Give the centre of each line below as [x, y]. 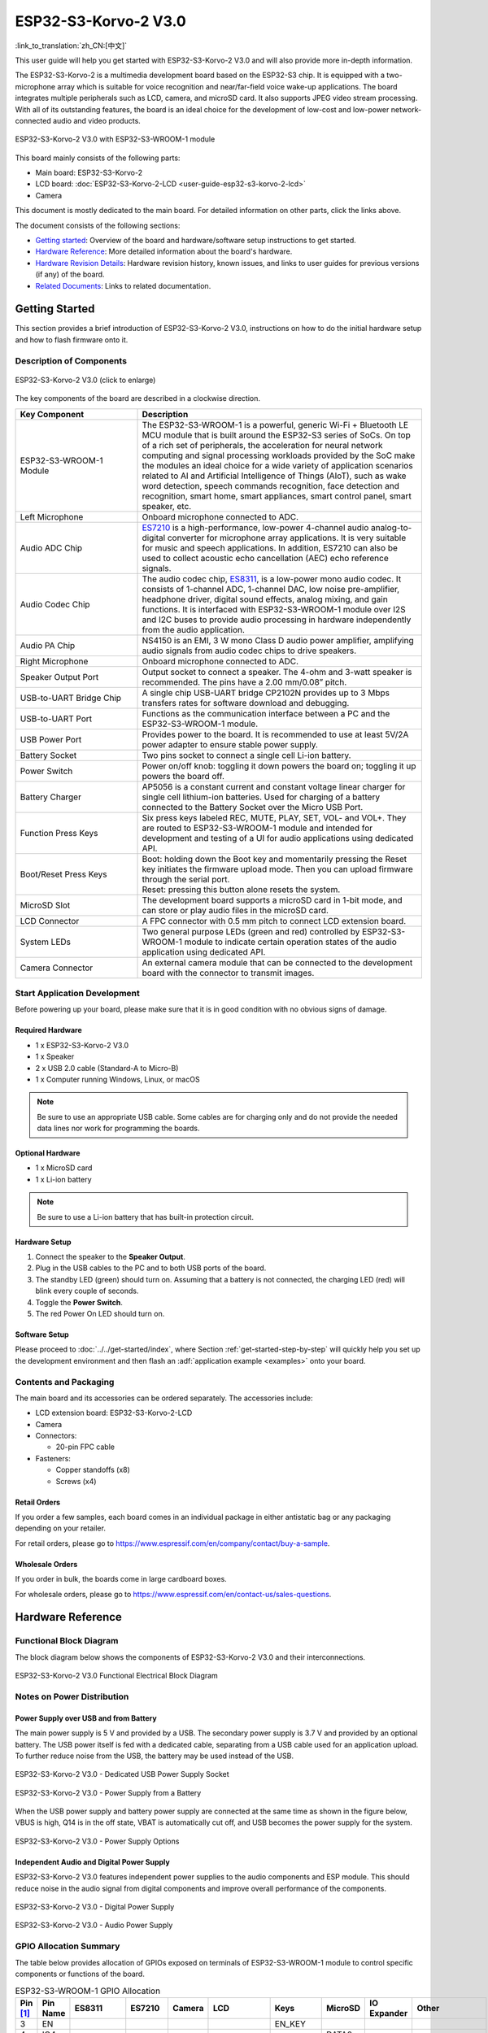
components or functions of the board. [80, 1974]
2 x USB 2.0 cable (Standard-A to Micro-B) [107, 1068]
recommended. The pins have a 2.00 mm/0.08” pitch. [244, 681]
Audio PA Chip [48, 645]
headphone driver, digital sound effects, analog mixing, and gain [265, 599]
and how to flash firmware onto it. [72, 340]
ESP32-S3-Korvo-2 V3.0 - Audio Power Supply [94, 1925]
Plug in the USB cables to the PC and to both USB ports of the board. [151, 1268]
